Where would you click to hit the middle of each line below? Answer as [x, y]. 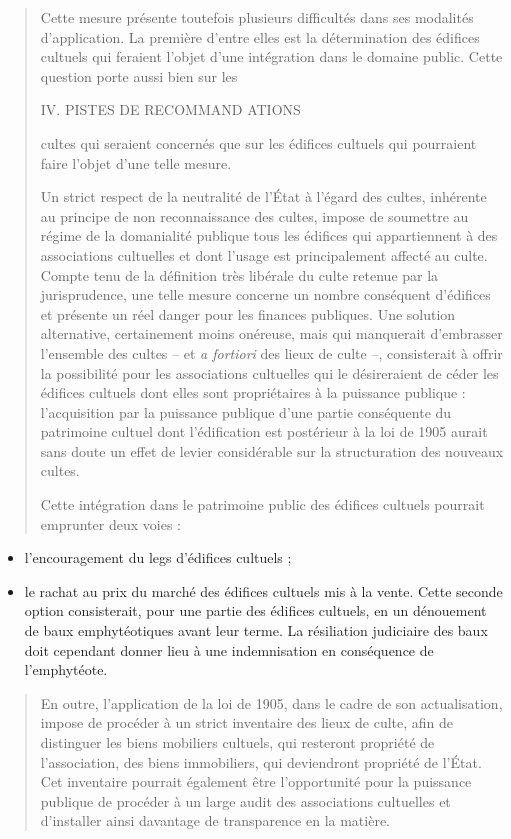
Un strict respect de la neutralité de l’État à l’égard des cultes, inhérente [263, 196]
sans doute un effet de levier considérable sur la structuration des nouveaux [272, 450]
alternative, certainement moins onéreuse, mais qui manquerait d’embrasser [271, 333]
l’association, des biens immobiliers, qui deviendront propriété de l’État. [261, 761]
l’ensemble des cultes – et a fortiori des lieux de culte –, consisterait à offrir [271, 352]
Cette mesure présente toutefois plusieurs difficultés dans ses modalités [257, 17]
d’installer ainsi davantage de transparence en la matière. [215, 820]
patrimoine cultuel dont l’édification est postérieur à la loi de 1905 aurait [264, 431]
